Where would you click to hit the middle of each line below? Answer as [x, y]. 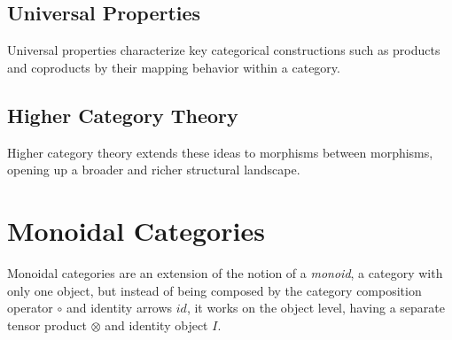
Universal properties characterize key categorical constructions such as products [224, 50]
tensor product [47, 325]
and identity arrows [119, 308]
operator [30, 308]
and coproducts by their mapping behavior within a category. [174, 67]
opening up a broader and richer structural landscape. [154, 170]
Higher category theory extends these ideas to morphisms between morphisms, [220, 152]
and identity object [156, 325]
